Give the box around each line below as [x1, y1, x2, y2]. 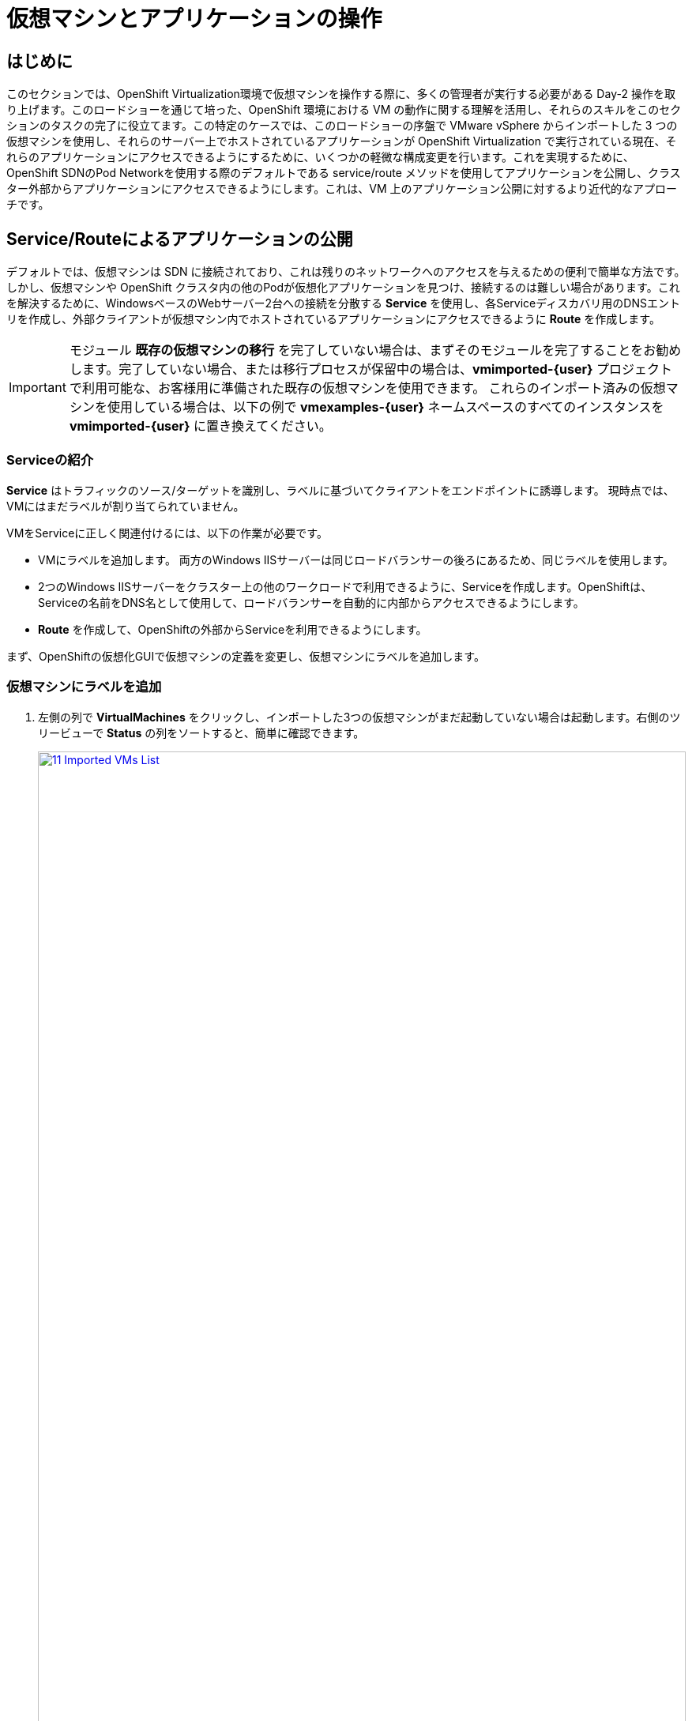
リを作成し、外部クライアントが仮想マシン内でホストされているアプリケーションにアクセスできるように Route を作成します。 [6, 312, 660, 326]
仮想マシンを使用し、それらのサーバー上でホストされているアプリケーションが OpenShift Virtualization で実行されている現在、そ [6, 134, 677, 149]
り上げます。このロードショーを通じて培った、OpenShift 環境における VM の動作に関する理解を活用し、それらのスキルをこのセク [6, 103, 682, 117]
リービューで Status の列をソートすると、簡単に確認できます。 [38, 725, 365, 740]
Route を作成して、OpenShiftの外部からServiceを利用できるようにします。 [38, 622, 427, 636]
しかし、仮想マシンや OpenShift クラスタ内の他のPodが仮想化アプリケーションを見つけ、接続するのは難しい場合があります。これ [6, 281, 680, 295]
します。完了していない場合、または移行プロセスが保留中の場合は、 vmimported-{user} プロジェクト [69, 361, 673, 378]
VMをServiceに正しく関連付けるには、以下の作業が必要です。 [6, 525, 328, 540]
